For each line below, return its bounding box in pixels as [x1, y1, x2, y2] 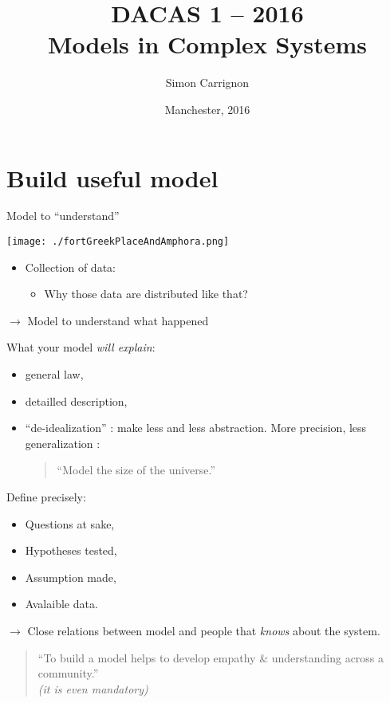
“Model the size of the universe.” [57, 461, 216, 478]
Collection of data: [25, 258, 116, 275]
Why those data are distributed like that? [44, 285, 248, 302]
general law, [25, 366, 84, 383]
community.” [37, 665, 99, 681]
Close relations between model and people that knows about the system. [27, 622, 380, 638]
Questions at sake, [25, 515, 115, 532]
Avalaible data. [25, 595, 98, 612]
